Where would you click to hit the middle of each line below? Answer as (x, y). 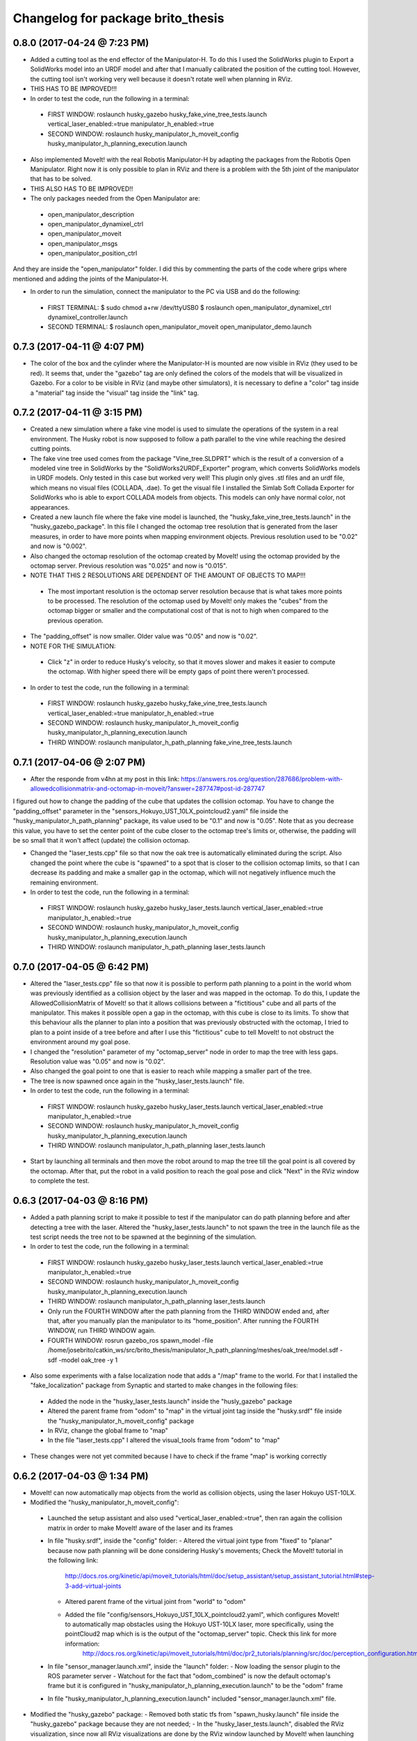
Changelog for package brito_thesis (118, 18)
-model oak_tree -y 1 (88, 1360)
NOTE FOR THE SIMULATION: (73, 646)
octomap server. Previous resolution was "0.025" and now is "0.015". (129, 565)
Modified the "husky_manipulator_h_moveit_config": (105, 1502)
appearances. (50, 507)
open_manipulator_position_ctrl (92, 253)
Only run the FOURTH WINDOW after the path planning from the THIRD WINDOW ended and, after (189, 1311)
